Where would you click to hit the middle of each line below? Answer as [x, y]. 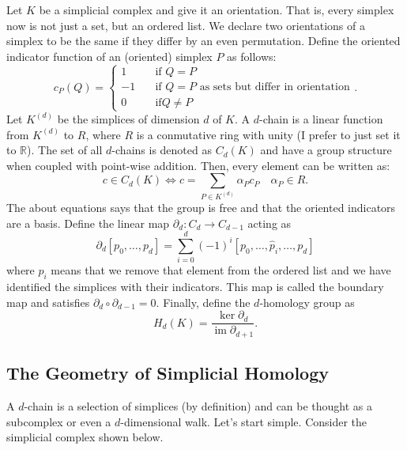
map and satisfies [48, 302]
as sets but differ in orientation [275, 87]
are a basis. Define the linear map [88, 223]
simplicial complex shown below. [85, 437]
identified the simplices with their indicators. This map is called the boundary [195, 287]
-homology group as [307, 302]
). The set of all [65, 150]
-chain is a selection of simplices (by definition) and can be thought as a [198, 406]
